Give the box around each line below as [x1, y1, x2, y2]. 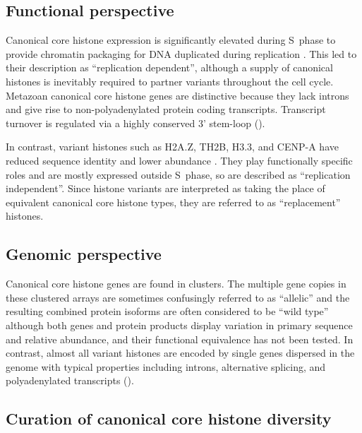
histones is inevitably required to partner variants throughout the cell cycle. [6, 73, 334, 88]
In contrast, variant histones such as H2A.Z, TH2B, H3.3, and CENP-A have [6, 139, 339, 154]
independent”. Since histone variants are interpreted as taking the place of [6, 181, 325, 196]
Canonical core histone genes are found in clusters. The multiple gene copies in [6, 276, 346, 291]
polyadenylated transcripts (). [6, 373, 134, 388]
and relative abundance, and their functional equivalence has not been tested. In [6, 331, 354, 346]
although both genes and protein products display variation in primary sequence [6, 317, 353, 332]
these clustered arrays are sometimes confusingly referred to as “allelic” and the [6, 290, 350, 304]
